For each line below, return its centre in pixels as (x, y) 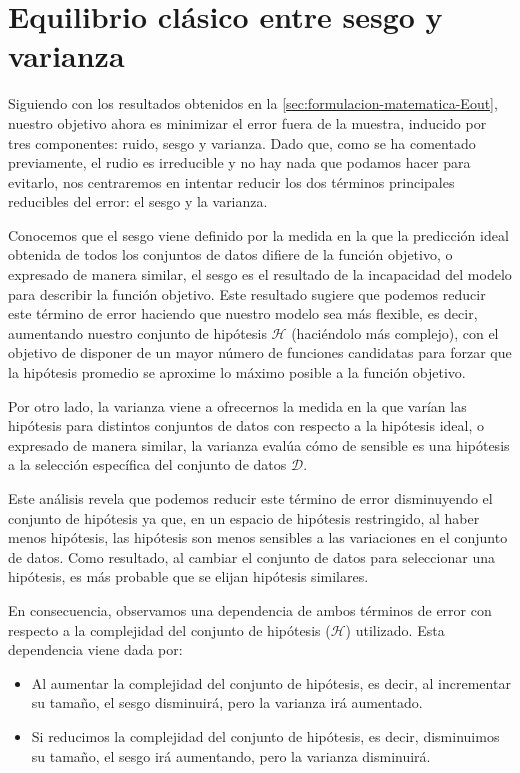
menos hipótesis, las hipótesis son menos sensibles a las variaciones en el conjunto (258, 537)
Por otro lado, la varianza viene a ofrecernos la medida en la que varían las (237, 405)
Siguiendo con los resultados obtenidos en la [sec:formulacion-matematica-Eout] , (253, 103)
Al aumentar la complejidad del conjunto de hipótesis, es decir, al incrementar (271, 682)
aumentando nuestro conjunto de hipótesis (137, 332)
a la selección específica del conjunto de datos (147, 464)
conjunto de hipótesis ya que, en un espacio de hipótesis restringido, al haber (244, 517)
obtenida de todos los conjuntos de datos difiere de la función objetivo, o (230, 254)
